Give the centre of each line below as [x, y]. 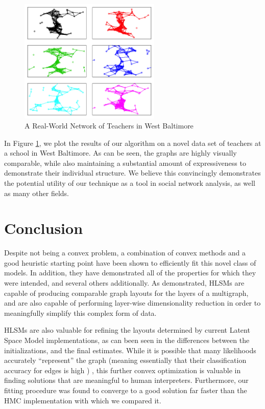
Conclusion [44, 228]
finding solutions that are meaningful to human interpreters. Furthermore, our [126, 380]
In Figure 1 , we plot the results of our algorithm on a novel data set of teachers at [133, 143]
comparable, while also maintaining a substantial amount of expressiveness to [125, 163]
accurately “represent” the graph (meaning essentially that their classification [125, 360]
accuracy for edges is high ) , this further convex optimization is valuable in [123, 370]
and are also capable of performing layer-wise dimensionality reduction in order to [132, 303]
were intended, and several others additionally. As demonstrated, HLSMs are [124, 283]
